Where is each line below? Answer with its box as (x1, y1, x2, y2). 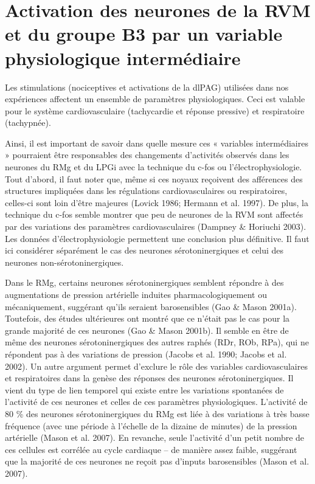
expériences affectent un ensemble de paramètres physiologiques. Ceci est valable (5, 92, 305, 105)
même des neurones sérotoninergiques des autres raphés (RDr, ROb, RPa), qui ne (5, 336, 309, 348)
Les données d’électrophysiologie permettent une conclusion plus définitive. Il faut (5, 232, 310, 244)
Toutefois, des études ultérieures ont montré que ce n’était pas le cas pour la (5, 312, 290, 325)
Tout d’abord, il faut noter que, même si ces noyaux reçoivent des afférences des (5, 172, 303, 185)
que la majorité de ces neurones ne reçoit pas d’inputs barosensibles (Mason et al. (5, 455, 310, 468)
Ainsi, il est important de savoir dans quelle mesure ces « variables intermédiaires (5, 136, 308, 149)
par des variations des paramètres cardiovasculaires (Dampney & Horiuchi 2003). (5, 220, 306, 233)
